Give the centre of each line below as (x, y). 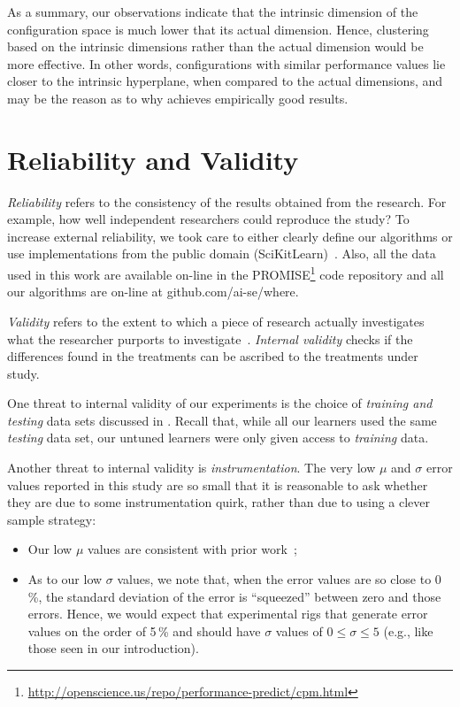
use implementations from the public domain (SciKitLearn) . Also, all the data (222, 254)
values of (299, 630)
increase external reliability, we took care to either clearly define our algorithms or (230, 236)
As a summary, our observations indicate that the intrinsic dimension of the (213, 12)
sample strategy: (52, 519)
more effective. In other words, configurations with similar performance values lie (226, 63)
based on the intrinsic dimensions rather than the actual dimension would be (215, 46)
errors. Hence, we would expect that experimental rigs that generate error (228, 614)
